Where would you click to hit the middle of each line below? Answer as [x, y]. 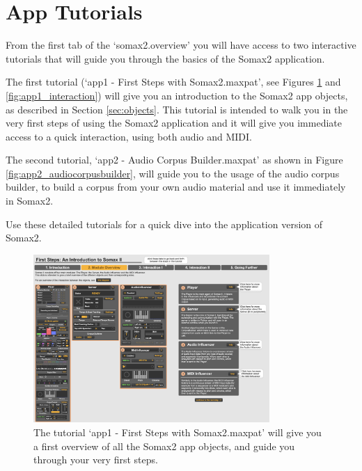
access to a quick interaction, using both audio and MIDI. [129, 136]
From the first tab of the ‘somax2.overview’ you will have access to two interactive [181, 45]
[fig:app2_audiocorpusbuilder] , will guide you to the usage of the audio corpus [173, 173]
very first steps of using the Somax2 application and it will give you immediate [174, 123]
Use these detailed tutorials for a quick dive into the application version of [164, 224]
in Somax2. [30, 201]
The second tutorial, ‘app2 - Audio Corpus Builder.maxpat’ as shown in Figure [174, 160]
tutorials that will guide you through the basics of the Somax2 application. [165, 58]
